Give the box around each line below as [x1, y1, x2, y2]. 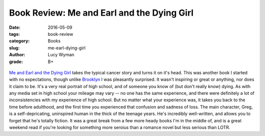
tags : [9, 31, 20, 37]
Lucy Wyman [48, 52, 75, 58]
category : [9, 38, 30, 44]
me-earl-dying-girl [48, 45, 86, 51]
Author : [9, 52, 26, 58]
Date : [9, 24, 21, 30]
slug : [9, 45, 20, 51]
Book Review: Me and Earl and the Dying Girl [9, 7, 194, 18]
